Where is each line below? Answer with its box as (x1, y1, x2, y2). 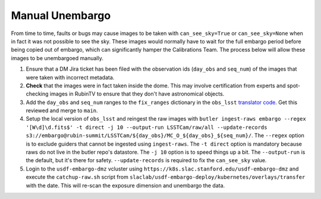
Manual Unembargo (11, 9, 111, 22)
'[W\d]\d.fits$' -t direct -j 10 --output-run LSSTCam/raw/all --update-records (26, 124, 267, 131)
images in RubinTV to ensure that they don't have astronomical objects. (49, 90, 225, 97)
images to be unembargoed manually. (11, 54, 103, 62)
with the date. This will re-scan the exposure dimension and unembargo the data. (26, 182, 225, 189)
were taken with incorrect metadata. (26, 74, 115, 81)
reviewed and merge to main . (26, 107, 98, 114)
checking (26, 90, 49, 97)
